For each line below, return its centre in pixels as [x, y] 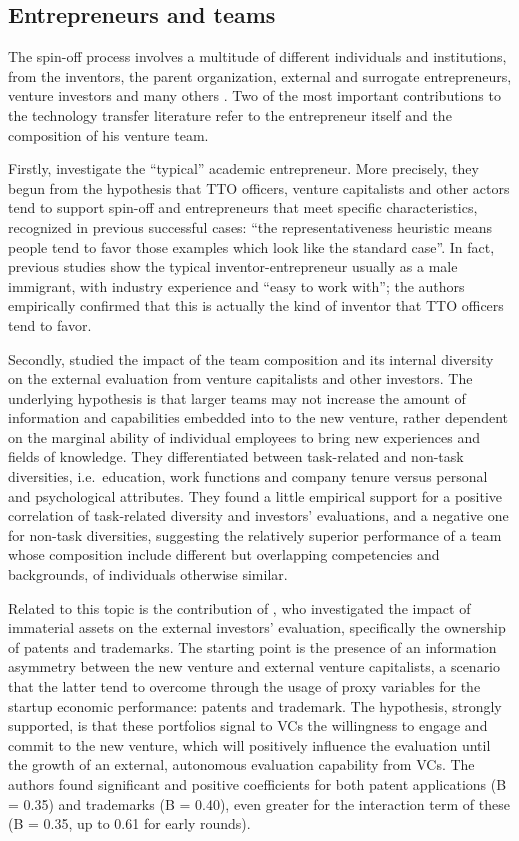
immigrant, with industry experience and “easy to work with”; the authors [236, 285]
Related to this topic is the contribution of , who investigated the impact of [239, 607]
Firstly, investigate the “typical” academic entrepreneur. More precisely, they [243, 168]
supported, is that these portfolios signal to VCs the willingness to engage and [248, 725]
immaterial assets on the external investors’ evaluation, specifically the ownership [257, 627]
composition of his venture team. [108, 134]
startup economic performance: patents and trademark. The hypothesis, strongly [255, 705]
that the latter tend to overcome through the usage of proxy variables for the [244, 686]
